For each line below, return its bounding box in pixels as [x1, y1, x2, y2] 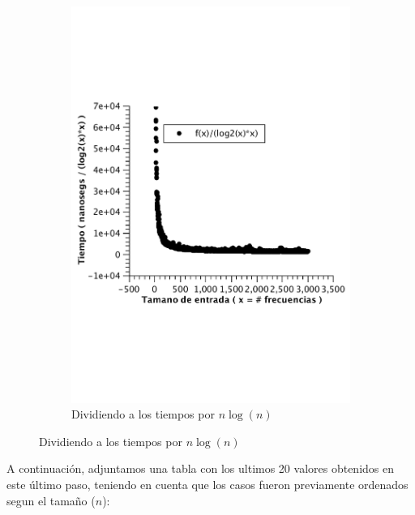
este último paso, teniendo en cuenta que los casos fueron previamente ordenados [6, 475, 409, 492]
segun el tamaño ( [6, 491, 96, 509]
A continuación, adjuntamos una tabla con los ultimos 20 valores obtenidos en [6, 460, 394, 477]
